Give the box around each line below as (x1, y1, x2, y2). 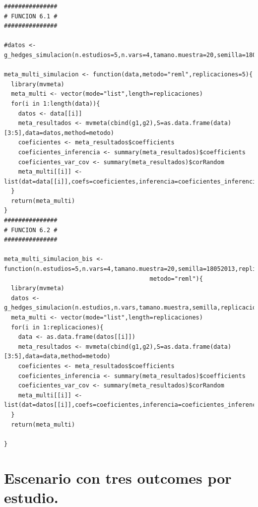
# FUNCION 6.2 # (4, 226, 58, 234)
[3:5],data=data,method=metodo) (4, 353, 111, 360)
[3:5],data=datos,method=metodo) (4, 129, 114, 136)
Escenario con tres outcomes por (4, 467, 232, 488)
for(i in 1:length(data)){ (11, 100, 100, 107)
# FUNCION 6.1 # (4, 12, 58, 20)
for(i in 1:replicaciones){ (11, 323, 104, 331)
